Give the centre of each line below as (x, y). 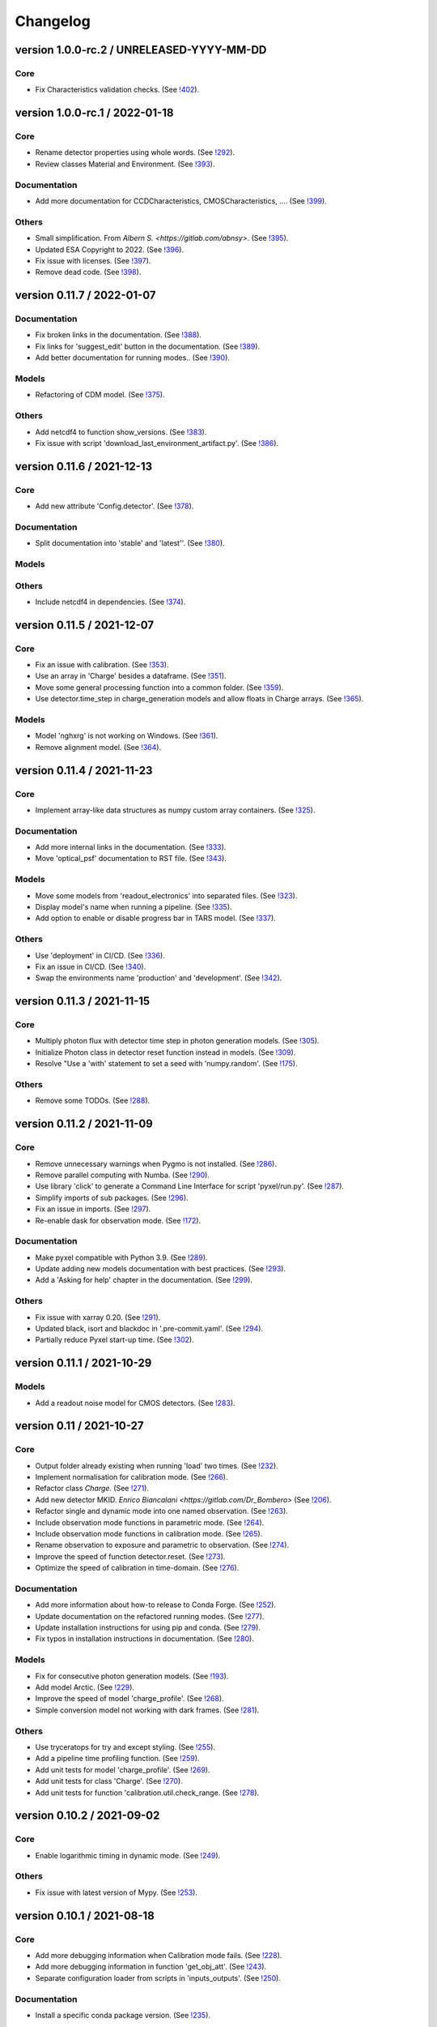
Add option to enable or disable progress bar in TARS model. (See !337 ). (156, 918)
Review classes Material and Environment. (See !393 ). (125, 164)
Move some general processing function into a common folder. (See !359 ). (159, 687)
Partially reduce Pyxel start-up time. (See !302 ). (115, 1340)
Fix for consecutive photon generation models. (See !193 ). (132, 1676)
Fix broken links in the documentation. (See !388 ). (119, 335)
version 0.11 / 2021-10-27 (80, 1426)
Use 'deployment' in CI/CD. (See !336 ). (100, 955)
